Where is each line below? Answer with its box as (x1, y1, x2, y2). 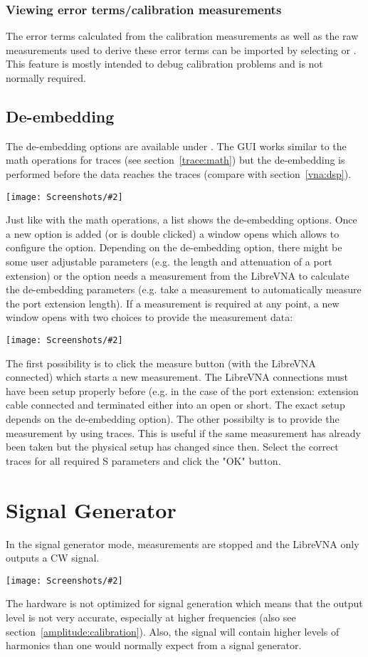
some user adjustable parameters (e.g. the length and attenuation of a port (6, 254, 332, 269)
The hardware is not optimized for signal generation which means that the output (6, 596, 363, 611)
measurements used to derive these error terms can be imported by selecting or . (6, 42, 357, 57)
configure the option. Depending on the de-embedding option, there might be (6, 240, 342, 255)
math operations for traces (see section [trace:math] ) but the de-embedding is (6, 152, 345, 167)
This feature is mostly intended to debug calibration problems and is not (6, 56, 323, 71)
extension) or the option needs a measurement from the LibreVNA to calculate (6, 268, 349, 283)
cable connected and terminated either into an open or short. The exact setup (6, 397, 345, 412)
